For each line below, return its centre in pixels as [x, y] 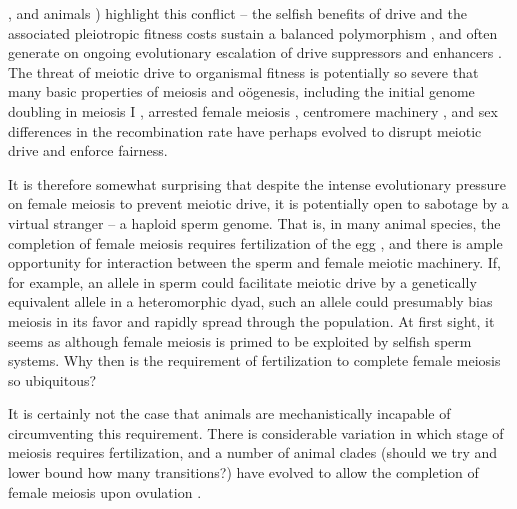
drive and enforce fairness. [88, 150]
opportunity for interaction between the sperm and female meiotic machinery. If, [255, 262]
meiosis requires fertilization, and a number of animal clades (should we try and [253, 452]
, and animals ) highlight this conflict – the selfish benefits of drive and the [237, 13]
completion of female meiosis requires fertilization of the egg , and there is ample [255, 242]
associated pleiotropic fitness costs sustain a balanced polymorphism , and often [253, 32]
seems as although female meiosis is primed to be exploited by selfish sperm [240, 340]
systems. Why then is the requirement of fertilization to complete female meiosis [254, 360]
